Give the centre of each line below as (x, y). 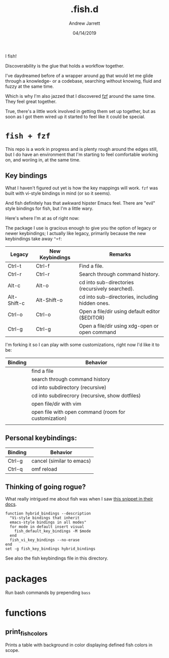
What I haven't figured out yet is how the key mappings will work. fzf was (82, 188)
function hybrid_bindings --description (48, 514)
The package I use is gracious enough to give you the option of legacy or (81, 228)
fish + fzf (28, 136)
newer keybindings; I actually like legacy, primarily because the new (76, 233)
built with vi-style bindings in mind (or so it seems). (58, 193)
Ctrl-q (15, 469)
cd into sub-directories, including (118, 297)
